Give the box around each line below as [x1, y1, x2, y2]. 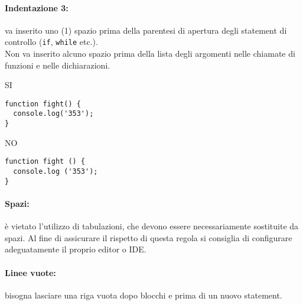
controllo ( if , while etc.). [5, 35, 98, 48]
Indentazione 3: [5, 1, 69, 14]
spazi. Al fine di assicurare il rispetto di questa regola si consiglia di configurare [5, 231, 292, 244]
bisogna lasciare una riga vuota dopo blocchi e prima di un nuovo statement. [5, 288, 282, 301]
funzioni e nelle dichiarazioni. [5, 59, 110, 71]
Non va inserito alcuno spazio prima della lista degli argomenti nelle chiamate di [5, 47, 295, 60]
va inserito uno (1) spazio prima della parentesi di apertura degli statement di [5, 24, 287, 36]
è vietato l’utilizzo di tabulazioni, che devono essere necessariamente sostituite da [5, 220, 299, 232]
